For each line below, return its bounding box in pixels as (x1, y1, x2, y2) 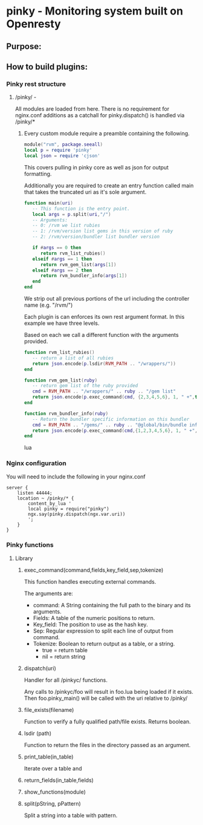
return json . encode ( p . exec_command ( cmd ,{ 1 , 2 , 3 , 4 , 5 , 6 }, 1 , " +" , (32, 428, 198, 434)
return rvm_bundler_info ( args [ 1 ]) (40, 273, 127, 279)
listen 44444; (17, 490, 53, 496)
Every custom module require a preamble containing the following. (24, 130, 190, 137)
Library (14, 555, 33, 562)
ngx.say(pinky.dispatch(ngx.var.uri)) (28, 511, 126, 517)
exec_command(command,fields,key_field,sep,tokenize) (24, 566, 164, 573)
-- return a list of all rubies (32, 355, 114, 361)
